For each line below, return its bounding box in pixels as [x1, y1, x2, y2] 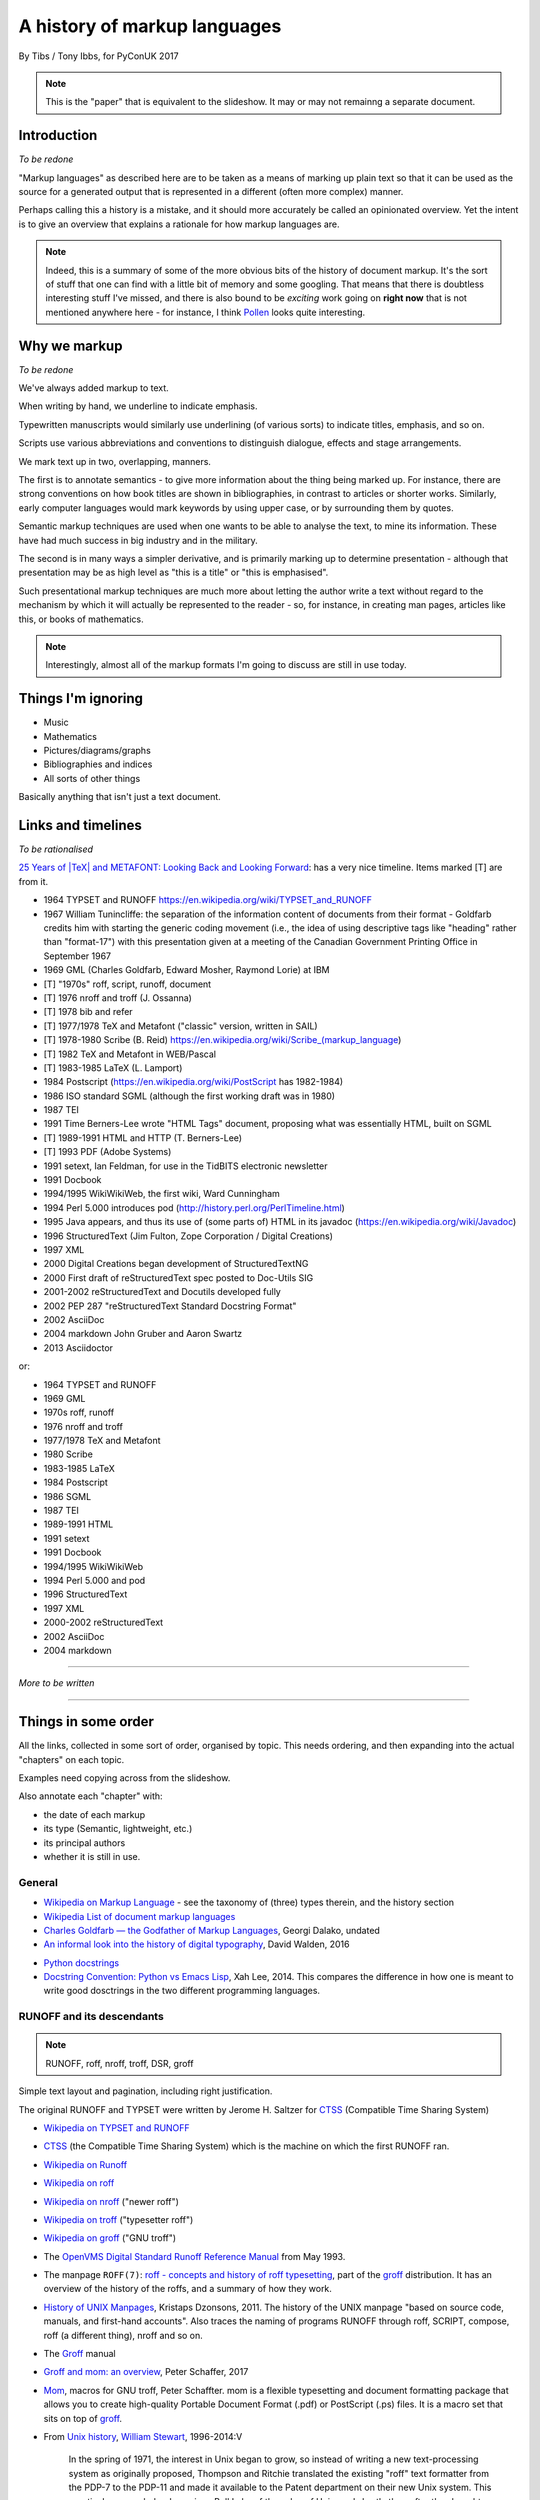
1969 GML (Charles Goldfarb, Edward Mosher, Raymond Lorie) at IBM [43, 964, 330, 976]
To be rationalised [18, 843, 94, 855]
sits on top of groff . [43, 2412, 123, 2424]
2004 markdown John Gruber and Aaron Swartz [43, 1328, 243, 1340]
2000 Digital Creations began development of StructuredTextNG [43, 1258, 309, 1270]
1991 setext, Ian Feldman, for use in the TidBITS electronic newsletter [43, 1160, 328, 1172]
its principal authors [43, 1836, 126, 1849]
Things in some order [18, 1713, 155, 1730]
